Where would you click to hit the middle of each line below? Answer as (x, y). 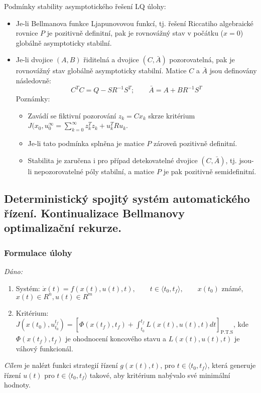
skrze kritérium (172, 115)
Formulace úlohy (38, 252)
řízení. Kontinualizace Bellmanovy (94, 213)
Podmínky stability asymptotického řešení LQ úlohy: (85, 6)
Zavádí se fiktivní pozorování (72, 115)
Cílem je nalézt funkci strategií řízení (61, 365)
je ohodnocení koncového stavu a (116, 339)
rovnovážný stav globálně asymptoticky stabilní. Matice (101, 71)
